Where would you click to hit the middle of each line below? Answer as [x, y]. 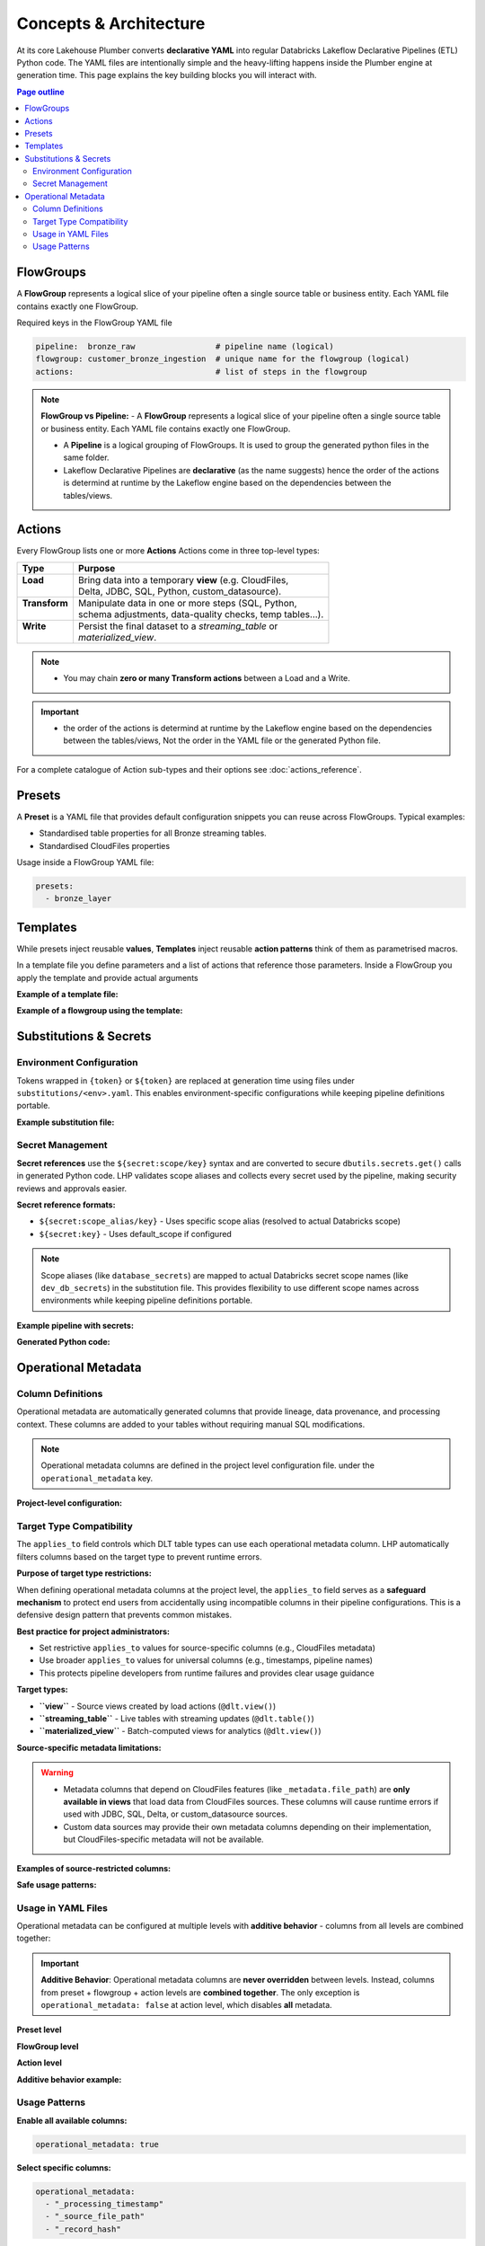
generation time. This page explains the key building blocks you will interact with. [167, 75]
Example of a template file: [67, 994]
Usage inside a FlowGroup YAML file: [85, 862]
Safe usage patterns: [57, 1884]
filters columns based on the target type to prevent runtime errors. [139, 1556]
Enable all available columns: [72, 2120]
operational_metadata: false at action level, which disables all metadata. [186, 2005]
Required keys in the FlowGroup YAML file [94, 323]
